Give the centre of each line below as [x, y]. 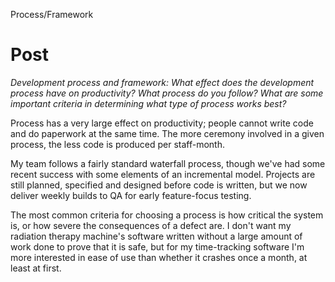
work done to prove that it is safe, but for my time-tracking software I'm [157, 246]
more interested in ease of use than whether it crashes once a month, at [159, 257]
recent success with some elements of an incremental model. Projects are [163, 174]
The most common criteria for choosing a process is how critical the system [167, 215]
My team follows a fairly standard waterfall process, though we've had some [168, 163]
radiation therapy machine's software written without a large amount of [156, 236]
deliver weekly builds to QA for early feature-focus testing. [131, 195]
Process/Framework [52, 14]
